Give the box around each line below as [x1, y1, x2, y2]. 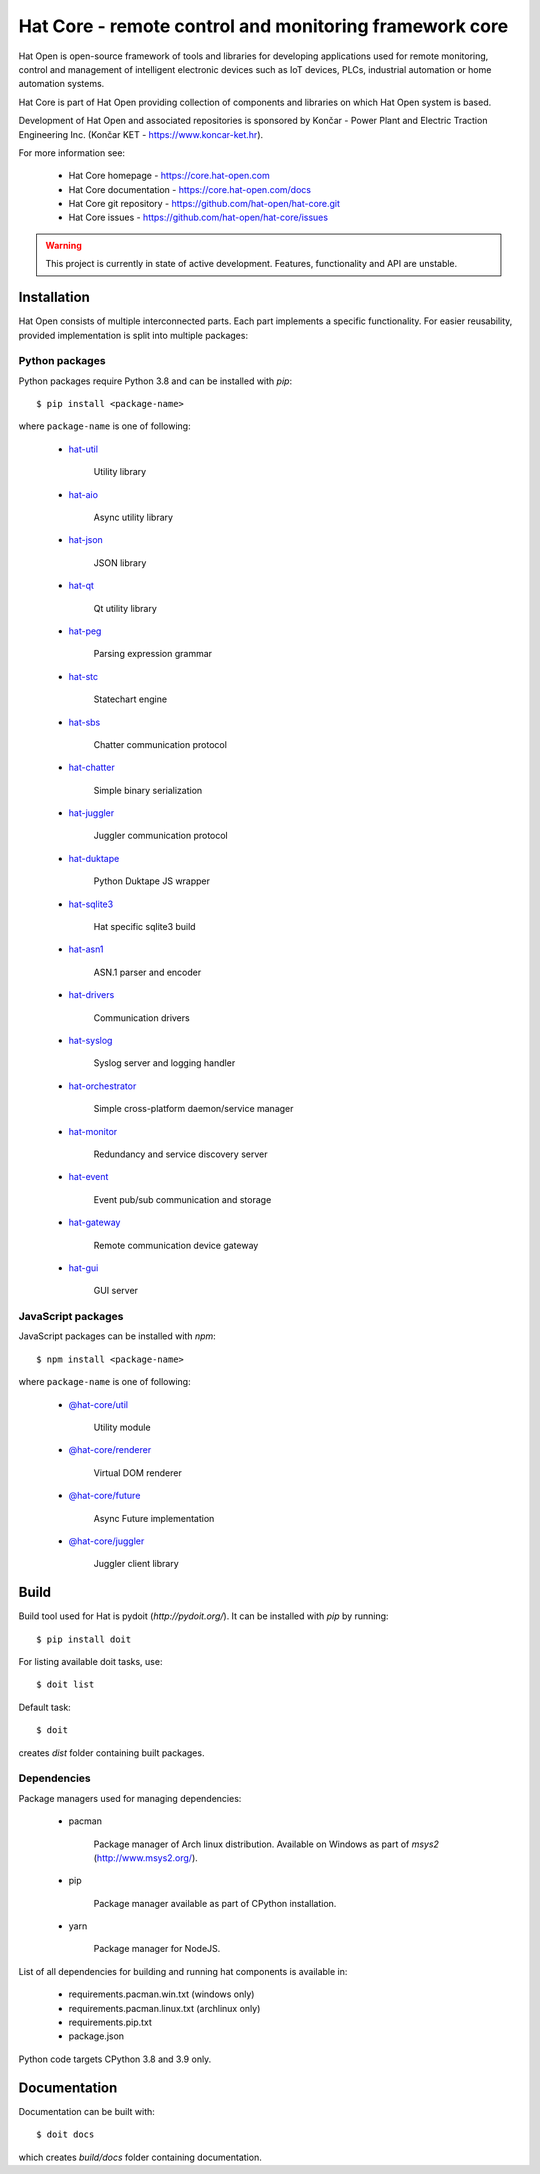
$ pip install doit [36, 1633, 132, 1645]
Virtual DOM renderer [93, 1466, 182, 1479]
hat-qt [68, 580, 95, 592]
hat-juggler [68, 807, 115, 819]
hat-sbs [68, 716, 101, 728]
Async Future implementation [93, 1512, 215, 1524]
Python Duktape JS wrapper [93, 875, 210, 887]
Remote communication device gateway [93, 1239, 259, 1251]
